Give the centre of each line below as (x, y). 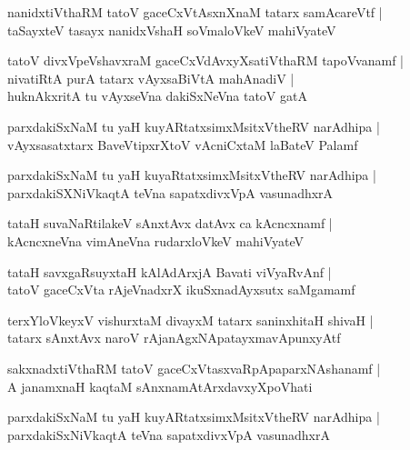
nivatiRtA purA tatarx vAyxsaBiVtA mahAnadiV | (151, 78)
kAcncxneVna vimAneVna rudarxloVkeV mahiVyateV (156, 240)
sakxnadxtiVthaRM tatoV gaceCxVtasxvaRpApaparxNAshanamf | (194, 368)
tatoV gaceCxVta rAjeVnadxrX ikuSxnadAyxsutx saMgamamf (181, 290)
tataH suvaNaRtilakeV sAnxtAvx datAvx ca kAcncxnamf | (170, 223)
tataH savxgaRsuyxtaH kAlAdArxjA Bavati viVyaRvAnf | (170, 271)
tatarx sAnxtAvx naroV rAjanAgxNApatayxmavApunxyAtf (174, 338)
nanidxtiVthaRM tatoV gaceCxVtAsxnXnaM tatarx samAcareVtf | (195, 12)
